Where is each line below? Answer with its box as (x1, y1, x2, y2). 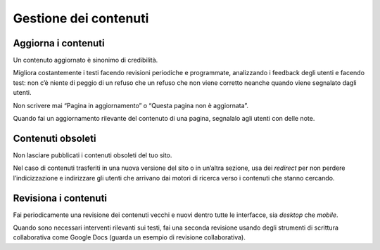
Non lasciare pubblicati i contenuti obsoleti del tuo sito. (13, 151, 172, 159)
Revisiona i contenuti (13, 192, 108, 204)
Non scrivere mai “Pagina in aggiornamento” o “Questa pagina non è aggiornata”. (13, 101, 249, 110)
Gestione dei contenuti (13, 11, 149, 26)
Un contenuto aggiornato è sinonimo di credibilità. (13, 56, 158, 65)
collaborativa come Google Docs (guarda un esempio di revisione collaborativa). (13, 233, 246, 242)
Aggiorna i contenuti (13, 37, 105, 49)
